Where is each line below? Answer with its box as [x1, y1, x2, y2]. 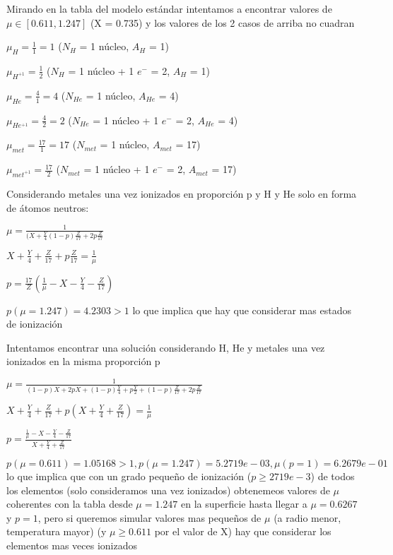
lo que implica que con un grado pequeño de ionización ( [6, 468, 252, 483]
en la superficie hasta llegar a [181, 496, 307, 511]
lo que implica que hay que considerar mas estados [132, 302, 351, 317]
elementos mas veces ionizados [6, 537, 137, 552]
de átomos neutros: [6, 200, 89, 215]
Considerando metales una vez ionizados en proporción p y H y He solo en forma [6, 186, 357, 201]
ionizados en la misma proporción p [6, 354, 160, 369]
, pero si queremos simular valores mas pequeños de [37, 510, 262, 525]
